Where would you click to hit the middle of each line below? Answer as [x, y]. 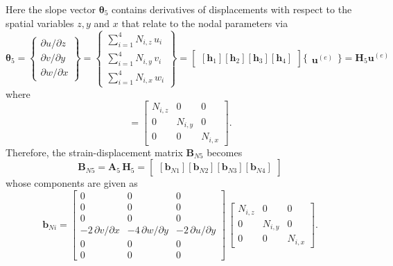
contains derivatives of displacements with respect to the [232, 9]
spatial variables [40, 23]
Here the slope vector [51, 9]
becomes [225, 152]
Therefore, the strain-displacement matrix [94, 152]
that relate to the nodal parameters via [205, 23]
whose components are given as [72, 183]
